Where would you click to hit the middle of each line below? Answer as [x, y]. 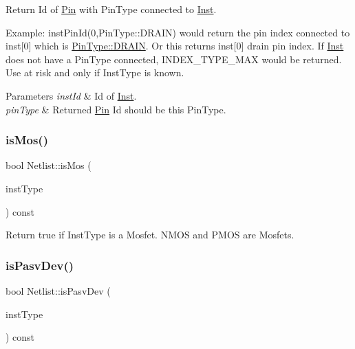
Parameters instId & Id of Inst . [71, 95]
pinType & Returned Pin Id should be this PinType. [116, 109]
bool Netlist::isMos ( [49, 165]
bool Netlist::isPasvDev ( [58, 290]
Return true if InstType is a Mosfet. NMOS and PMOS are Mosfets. [150, 235]
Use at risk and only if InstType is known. [95, 72]
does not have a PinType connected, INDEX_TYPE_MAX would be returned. [174, 59]
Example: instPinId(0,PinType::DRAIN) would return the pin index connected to [178, 32]
